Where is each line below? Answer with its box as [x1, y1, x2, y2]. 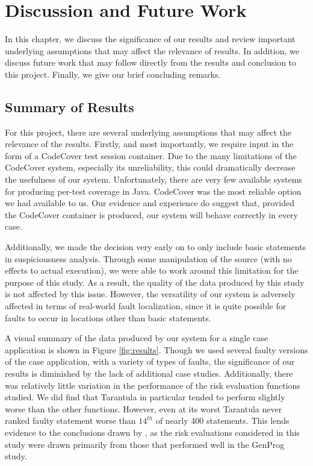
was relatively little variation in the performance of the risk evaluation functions [5, 379, 300, 391]
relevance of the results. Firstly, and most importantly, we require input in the [5, 137, 294, 150]
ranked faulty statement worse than [5, 414, 136, 427]
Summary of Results [5, 97, 134, 116]
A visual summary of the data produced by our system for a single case [5, 332, 268, 344]
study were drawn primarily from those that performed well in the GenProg [5, 438, 285, 450]
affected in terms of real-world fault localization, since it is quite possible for [5, 300, 287, 312]
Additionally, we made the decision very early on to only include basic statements [5, 241, 306, 253]
